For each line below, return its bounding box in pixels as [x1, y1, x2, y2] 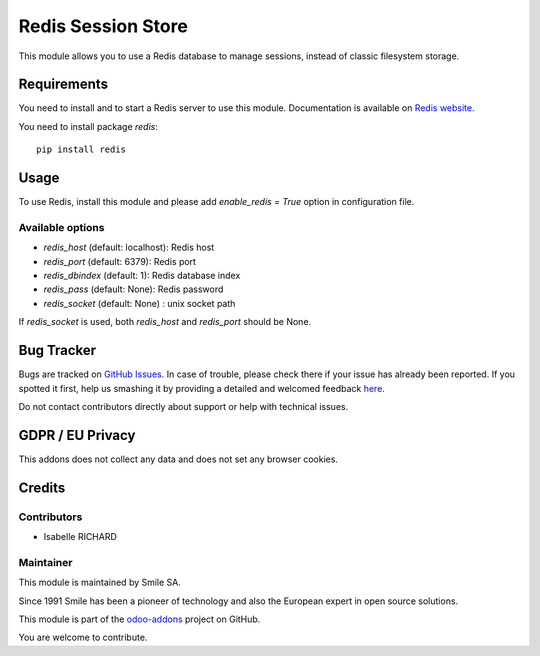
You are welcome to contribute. [18, 631, 148, 644]
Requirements [18, 76, 109, 93]
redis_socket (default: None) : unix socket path [43, 297, 236, 309]
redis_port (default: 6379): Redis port [43, 255, 197, 267]
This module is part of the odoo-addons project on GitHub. [18, 613, 261, 625]
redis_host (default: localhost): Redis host [43, 241, 215, 254]
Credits [18, 479, 66, 496]
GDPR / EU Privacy [18, 426, 136, 444]
